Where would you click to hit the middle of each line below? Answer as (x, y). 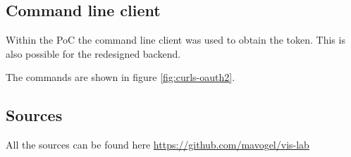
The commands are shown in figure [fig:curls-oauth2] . (121, 77)
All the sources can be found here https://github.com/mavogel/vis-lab (158, 145)
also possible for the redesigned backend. (93, 53)
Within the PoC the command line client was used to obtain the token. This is (175, 40)
